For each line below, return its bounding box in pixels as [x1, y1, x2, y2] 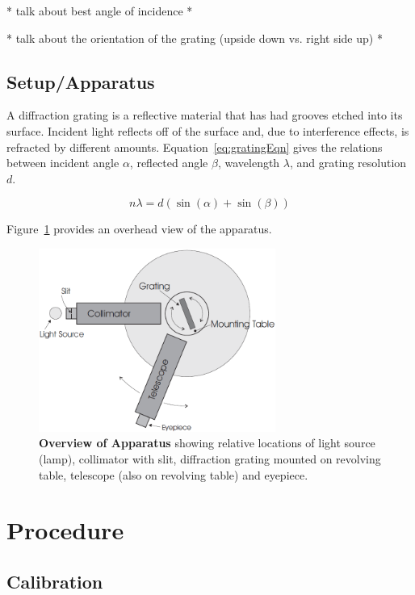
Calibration [6, 568, 103, 593]
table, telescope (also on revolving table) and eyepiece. [39, 466, 308, 483]
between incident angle [6, 154, 119, 171]
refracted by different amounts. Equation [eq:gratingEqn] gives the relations [6, 138, 383, 155]
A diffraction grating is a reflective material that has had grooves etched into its [6, 107, 403, 124]
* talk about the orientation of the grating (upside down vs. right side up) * [6, 29, 383, 46]
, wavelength [217, 154, 280, 171]
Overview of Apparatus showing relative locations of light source [39, 434, 375, 451]
